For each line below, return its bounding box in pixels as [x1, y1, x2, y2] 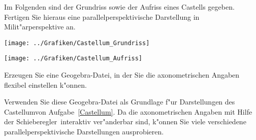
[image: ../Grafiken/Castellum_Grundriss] [4, 39, 150, 47]
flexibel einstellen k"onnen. [4, 79, 87, 90]
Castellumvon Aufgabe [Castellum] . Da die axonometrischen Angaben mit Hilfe [4, 106, 252, 117]
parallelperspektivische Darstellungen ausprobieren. [4, 126, 164, 137]
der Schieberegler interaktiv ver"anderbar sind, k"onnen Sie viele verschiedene [4, 116, 246, 127]
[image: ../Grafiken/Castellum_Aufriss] [4, 55, 143, 62]
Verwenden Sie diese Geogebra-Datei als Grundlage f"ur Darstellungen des [4, 96, 235, 107]
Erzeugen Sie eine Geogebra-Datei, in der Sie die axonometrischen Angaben [4, 69, 240, 80]
